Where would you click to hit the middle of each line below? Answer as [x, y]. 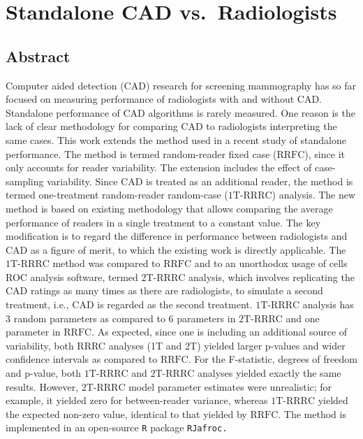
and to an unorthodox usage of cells [271, 263]
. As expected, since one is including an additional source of [220, 332]
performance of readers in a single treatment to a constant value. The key [163, 222]
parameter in [33, 332]
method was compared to [106, 263]
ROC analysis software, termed [72, 276]
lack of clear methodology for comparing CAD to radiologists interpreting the [171, 126]
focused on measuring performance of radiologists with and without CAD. [164, 99]
